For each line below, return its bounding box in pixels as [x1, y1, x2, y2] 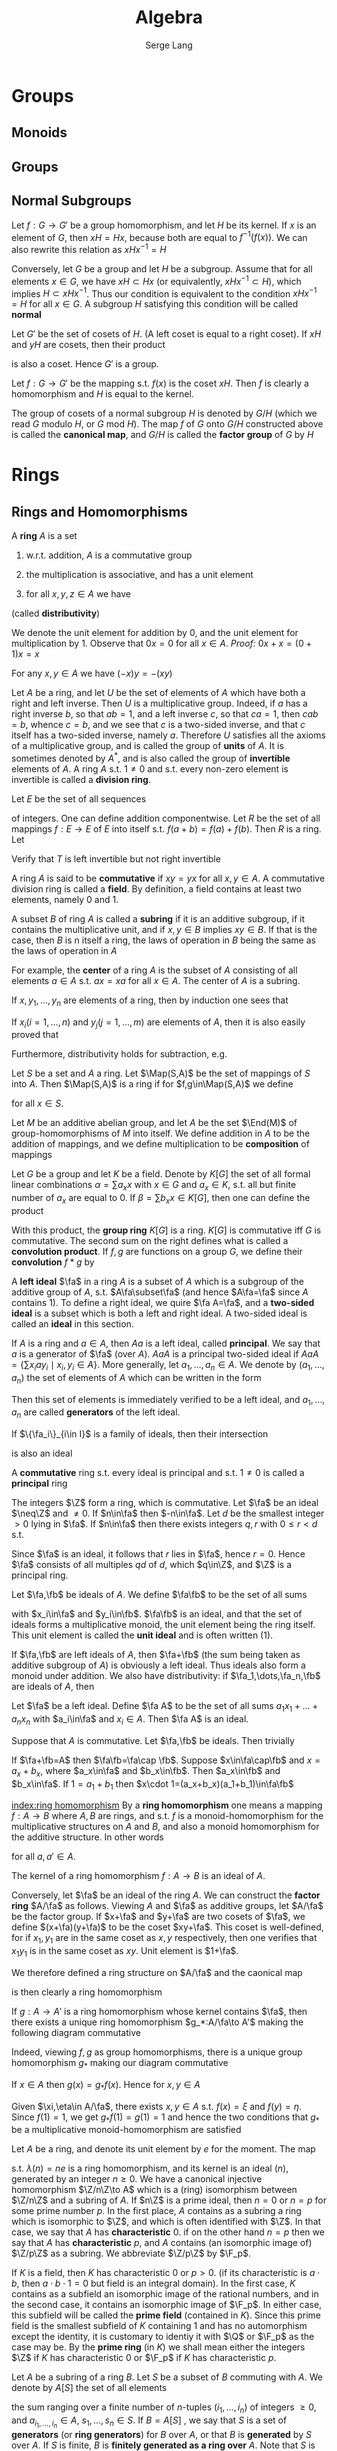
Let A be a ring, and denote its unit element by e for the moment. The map [11, 2143, 316, 2155]
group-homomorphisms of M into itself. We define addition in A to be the [11, 1127, 311, 1140]
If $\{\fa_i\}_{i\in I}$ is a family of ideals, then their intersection [11, 1428, 269, 1440]
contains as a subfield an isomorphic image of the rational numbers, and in [11, 2288, 319, 2300]
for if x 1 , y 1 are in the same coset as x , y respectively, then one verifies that [11, 1932, 318, 1946]
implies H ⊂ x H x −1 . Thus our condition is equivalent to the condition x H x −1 [11, 286, 318, 300]
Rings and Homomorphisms [11, 503, 189, 520]
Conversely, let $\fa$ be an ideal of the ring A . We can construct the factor [11, 1889, 321, 1901]
